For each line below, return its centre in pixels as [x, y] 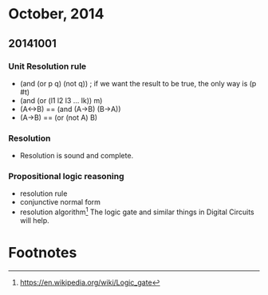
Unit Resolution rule [47, 66]
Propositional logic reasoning [67, 177]
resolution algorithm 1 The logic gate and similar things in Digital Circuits [137, 211]
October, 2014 [56, 14]
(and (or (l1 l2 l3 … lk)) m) [61, 100]
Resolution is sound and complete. [77, 156]
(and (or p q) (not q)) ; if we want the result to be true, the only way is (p [138, 83]
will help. [34, 221]
